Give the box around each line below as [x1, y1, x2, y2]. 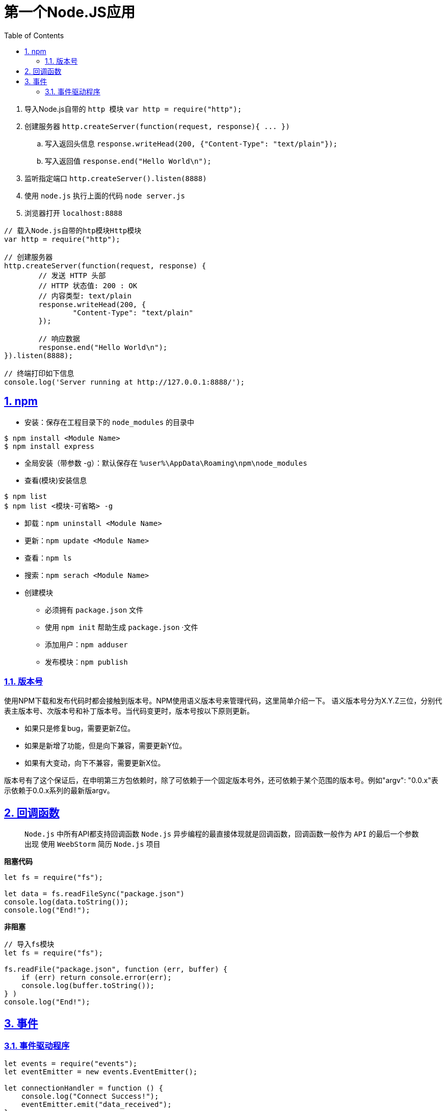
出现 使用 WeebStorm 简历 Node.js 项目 [24, 840, 161, 849]
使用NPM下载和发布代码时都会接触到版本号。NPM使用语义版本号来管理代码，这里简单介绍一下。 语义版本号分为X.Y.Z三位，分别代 [4, 696, 442, 705]
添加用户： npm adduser [45, 640, 128, 649]
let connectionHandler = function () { [4, 1084, 163, 1093]
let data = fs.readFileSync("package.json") [4, 890, 185, 898]
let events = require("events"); [4, 1059, 138, 1068]
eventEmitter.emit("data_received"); [21, 1100, 172, 1109]
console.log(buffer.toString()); [21, 981, 155, 990]
